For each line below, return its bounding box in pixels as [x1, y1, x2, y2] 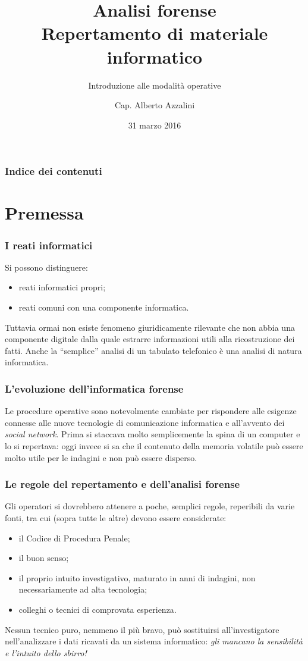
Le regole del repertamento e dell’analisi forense [5, 477, 240, 491]
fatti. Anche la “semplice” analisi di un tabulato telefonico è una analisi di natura [5, 344, 302, 356]
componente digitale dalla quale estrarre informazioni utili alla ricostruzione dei [5, 333, 295, 345]
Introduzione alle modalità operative [88, 79, 221, 91]
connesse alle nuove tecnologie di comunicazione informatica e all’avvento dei [5, 416, 285, 428]
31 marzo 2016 [128, 118, 181, 131]
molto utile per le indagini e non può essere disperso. [5, 451, 197, 463]
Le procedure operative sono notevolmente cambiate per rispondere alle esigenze [5, 405, 297, 417]
